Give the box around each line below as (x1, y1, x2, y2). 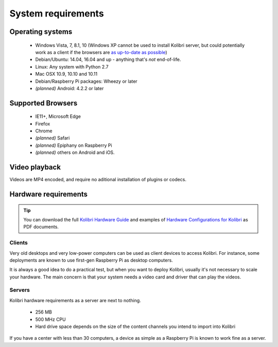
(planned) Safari (35, 135, 70, 141)
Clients (9, 239, 28, 247)
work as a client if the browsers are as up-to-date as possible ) (35, 49, 167, 55)
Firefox (35, 120, 50, 127)
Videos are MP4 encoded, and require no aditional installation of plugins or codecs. (9, 177, 186, 183)
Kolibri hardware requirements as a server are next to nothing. (9, 297, 141, 303)
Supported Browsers (9, 98, 78, 108)
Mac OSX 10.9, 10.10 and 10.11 (35, 71, 98, 77)
